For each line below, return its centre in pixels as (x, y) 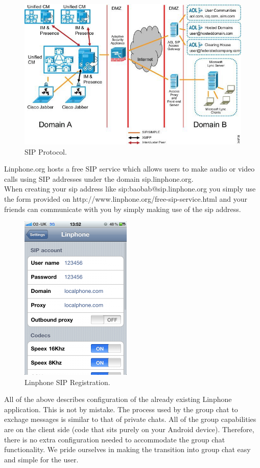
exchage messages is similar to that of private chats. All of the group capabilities (130, 419)
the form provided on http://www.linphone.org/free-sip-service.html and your (126, 198)
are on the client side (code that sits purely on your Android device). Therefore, (129, 429)
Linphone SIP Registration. (67, 382)
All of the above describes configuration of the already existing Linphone (118, 399)
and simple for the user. (41, 459)
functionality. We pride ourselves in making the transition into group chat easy (127, 449)
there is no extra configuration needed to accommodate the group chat (115, 439)
